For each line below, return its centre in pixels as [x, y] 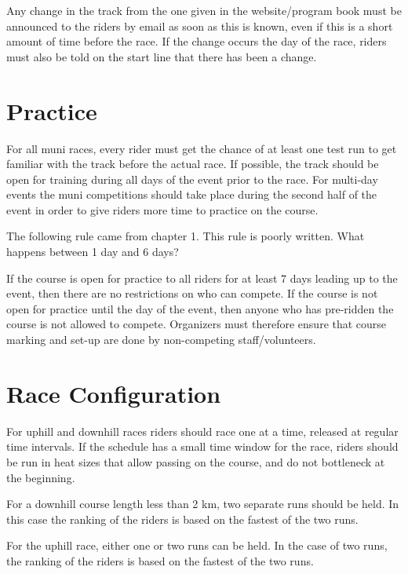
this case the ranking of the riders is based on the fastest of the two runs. [182, 519]
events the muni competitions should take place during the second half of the [192, 194]
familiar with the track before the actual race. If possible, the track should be [193, 164]
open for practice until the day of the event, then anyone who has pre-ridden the [200, 308]
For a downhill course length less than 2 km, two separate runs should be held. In [203, 504]
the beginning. [41, 477]
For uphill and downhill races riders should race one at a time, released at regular [202, 431]
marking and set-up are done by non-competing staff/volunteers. [161, 340]
